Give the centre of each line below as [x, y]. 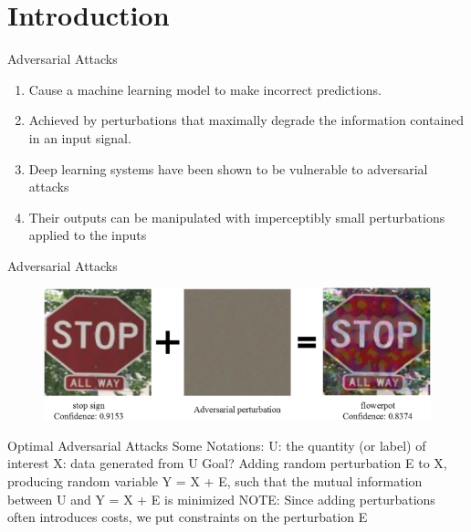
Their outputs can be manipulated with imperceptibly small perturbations [237, 217]
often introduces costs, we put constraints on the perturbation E [188, 517]
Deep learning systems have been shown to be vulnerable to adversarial [228, 168]
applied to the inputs [88, 235]
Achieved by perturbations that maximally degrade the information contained [246, 120]
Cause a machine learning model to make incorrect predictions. [205, 89]
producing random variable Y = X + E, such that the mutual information [215, 481]
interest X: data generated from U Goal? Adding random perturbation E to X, [227, 463]
